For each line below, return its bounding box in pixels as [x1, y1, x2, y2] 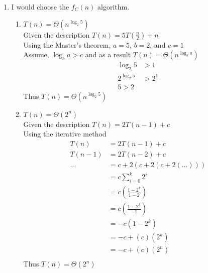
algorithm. [97, 2, 130, 12]
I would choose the [11, 2, 69, 12]
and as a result [85, 49, 131, 60]
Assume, [23, 49, 49, 60]
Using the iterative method [23, 128, 107, 139]
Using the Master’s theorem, [23, 39, 111, 50]
